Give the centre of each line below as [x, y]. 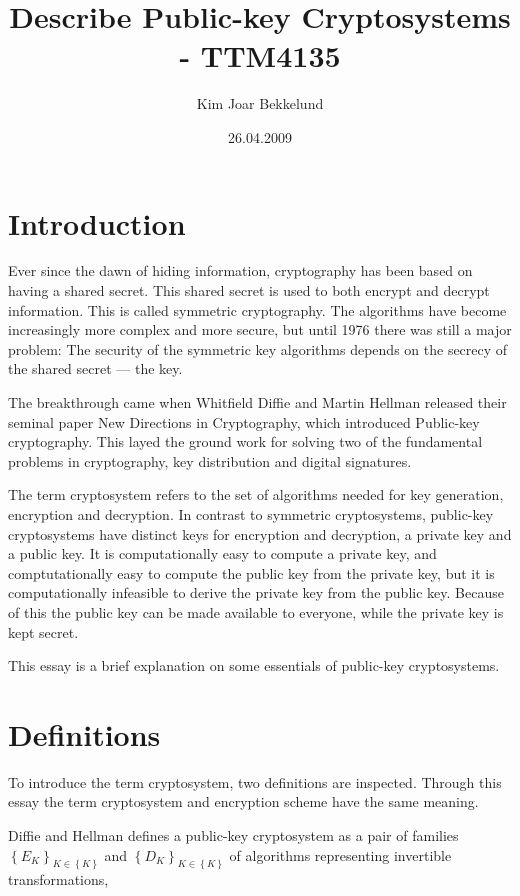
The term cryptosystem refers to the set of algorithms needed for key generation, [256, 494]
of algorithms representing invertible [340, 854]
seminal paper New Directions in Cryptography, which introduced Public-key [244, 421]
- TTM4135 [260, 55]
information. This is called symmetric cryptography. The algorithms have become [257, 309]
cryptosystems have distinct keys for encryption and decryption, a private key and [260, 533]
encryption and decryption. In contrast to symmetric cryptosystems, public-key [251, 513]
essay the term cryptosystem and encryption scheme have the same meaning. [243, 801]
